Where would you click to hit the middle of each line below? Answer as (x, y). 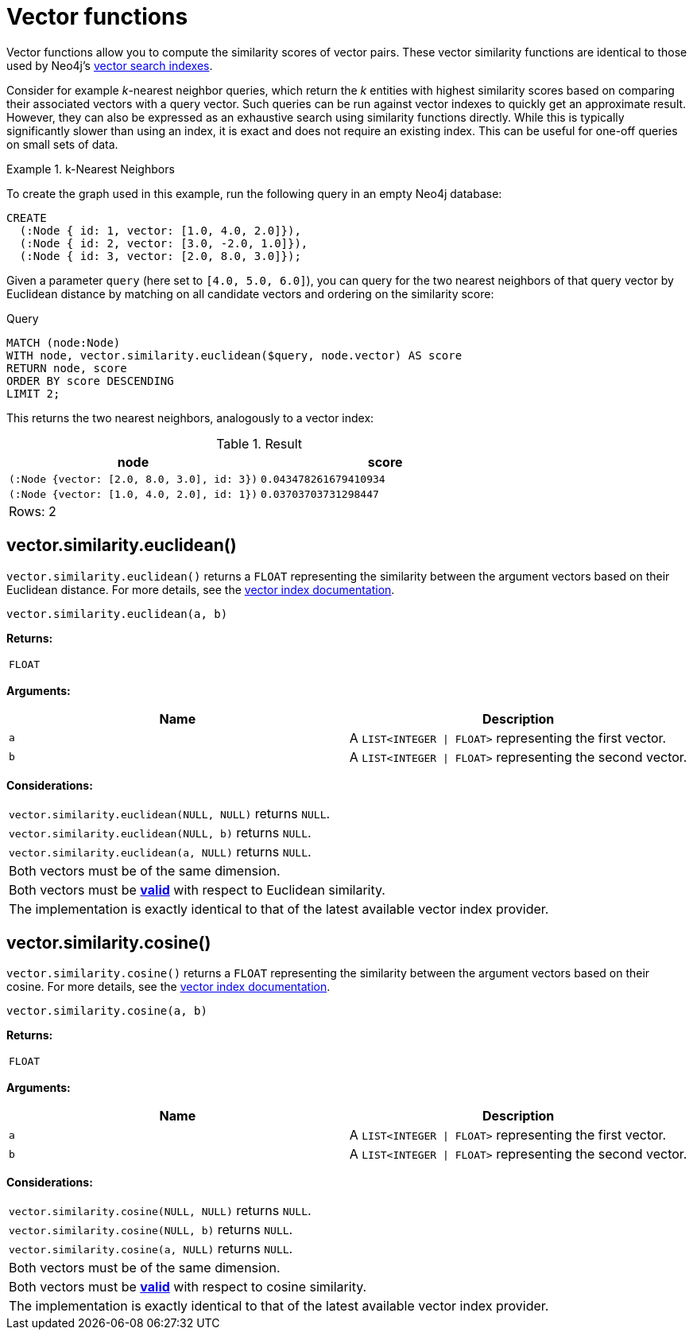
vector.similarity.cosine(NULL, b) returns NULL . (151, 1230)
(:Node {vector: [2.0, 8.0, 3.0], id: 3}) (134, 479)
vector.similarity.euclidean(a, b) (117, 614)
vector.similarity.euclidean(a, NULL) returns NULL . (160, 851)
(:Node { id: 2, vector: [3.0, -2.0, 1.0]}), (164, 243)
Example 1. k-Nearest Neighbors (91, 169)
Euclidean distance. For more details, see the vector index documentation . (201, 589)
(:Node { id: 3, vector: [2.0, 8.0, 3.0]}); (160, 256)
